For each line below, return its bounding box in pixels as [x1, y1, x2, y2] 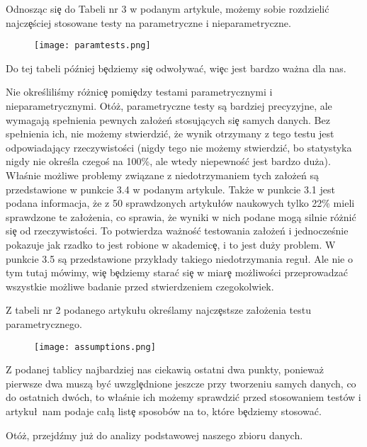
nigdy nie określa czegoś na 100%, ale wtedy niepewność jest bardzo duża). [6, 154, 331, 169]
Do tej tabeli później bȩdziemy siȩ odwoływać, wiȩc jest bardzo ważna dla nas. [6, 60, 346, 75]
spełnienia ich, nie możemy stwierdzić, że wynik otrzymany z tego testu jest [6, 126, 334, 141]
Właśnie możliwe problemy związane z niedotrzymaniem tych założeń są [6, 168, 320, 182]
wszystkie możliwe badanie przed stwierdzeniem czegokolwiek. [6, 278, 274, 293]
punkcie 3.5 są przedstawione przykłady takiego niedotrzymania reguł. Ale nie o [6, 251, 353, 266]
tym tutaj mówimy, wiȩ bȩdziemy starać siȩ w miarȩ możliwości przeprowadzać [6, 265, 348, 280]
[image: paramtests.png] [34, 40, 151, 51]
